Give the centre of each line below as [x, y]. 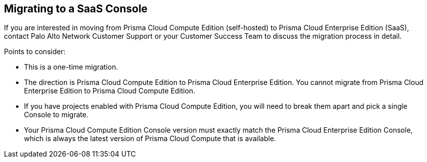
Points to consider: [35, 52]
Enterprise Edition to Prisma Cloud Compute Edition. [110, 91]
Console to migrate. [56, 115]
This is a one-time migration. [71, 67]
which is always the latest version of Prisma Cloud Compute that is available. [150, 139]
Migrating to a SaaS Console [76, 9]
